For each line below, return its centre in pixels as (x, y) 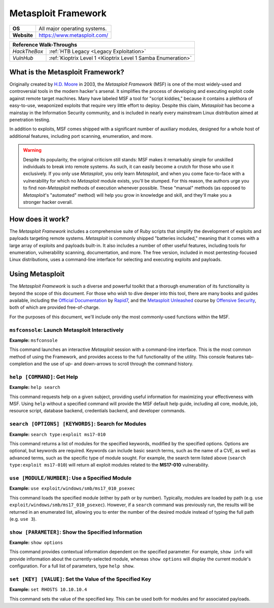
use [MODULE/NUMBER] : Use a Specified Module (71, 478)
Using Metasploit (37, 274)
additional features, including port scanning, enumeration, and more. (81, 136)
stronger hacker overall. (48, 202)
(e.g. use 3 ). (23, 519)
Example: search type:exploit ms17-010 (58, 434)
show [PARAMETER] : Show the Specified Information (76, 532)
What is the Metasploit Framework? (67, 72)
